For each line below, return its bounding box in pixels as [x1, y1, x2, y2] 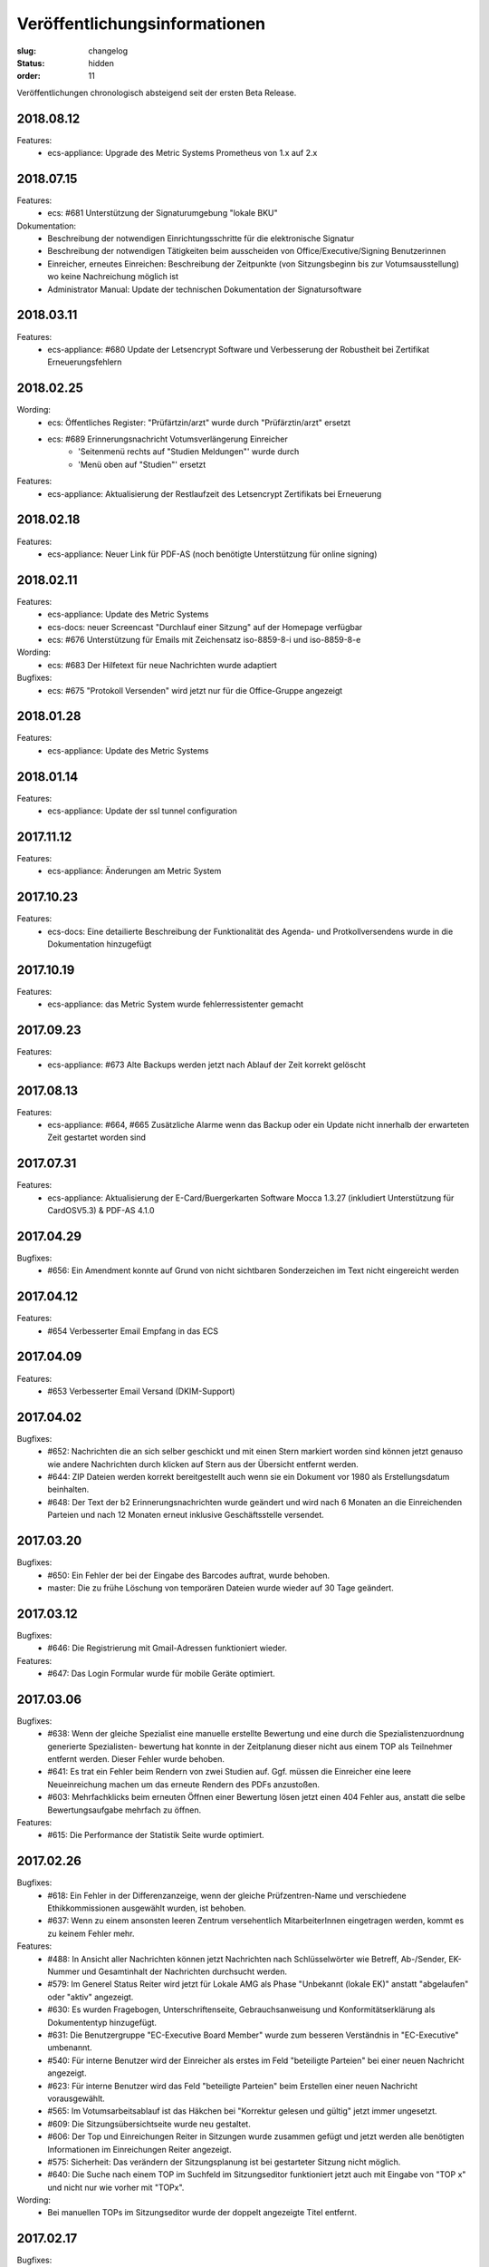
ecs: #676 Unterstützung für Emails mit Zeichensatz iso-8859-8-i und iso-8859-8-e [47, 634, 361, 645]
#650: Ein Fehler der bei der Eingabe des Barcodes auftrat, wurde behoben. [47, 1570, 331, 1581]
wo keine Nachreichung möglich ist [47, 271, 179, 282]
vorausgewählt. [47, 2093, 106, 2104]
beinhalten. [47, 1484, 90, 1495]
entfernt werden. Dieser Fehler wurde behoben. [47, 1754, 225, 1765]
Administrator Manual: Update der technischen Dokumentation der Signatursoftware [47, 284, 362, 295]
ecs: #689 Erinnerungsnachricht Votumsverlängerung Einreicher [47, 433, 289, 444]
